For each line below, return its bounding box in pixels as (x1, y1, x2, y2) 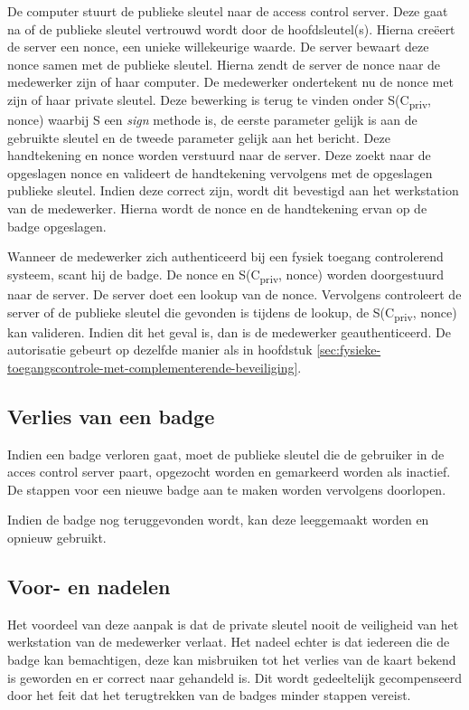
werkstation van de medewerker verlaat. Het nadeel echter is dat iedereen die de (7, 632, 450, 651)
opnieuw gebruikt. (7, 528, 107, 547)
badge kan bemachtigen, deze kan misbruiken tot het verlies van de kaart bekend (7, 650, 456, 669)
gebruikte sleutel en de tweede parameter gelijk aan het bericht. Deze (7, 128, 390, 147)
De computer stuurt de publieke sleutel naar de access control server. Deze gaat (7, 2, 448, 20)
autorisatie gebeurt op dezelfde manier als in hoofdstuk (7, 340, 313, 359)
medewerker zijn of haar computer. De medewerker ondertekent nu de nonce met (7, 72, 454, 91)
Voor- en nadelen (7, 573, 171, 601)
